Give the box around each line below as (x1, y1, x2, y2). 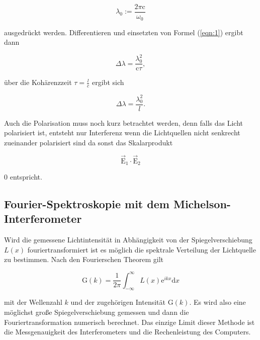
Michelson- (173, 196, 231, 212)
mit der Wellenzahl (4, 297, 62, 307)
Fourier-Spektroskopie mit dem (4, 196, 169, 212)
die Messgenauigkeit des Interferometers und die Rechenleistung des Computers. (4, 326, 251, 337)
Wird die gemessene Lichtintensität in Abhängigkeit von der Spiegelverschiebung (4, 234, 252, 245)
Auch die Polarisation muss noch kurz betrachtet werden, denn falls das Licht (4, 117, 243, 128)
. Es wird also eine (189, 297, 246, 307)
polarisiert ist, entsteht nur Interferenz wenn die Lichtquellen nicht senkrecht (4, 127, 240, 138)
